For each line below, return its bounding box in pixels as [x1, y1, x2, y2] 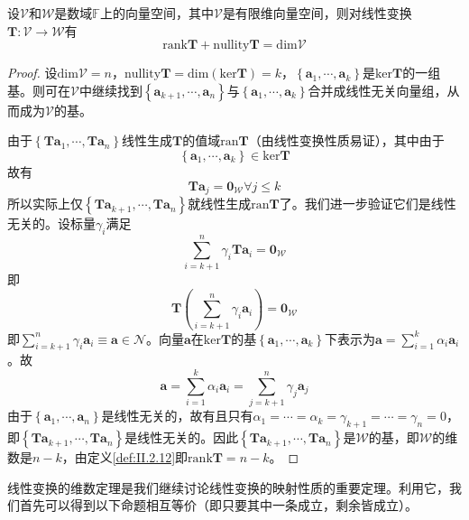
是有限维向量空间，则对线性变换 [222, 4, 412, 22]
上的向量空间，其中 [99, 4, 214, 22]
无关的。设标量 [7, 214, 96, 233]
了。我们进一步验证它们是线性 [279, 194, 456, 213]
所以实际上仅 [7, 194, 83, 213]
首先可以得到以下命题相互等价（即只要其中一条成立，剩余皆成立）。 [19, 496, 418, 515]
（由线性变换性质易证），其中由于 [248, 131, 445, 150]
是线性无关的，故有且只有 [101, 406, 253, 425]
